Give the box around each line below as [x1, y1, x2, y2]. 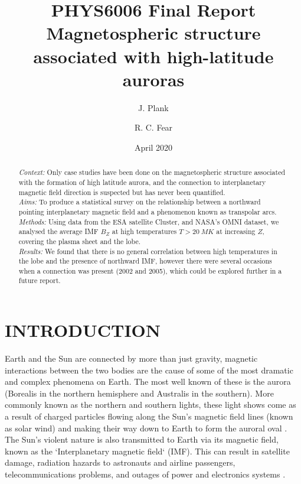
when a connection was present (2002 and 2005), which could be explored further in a [18, 265, 282, 275]
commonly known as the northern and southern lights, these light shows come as [5, 398, 296, 411]
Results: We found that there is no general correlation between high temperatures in [18, 246, 277, 256]
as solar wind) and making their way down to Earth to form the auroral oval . [5, 421, 287, 434]
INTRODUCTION [5, 318, 161, 342]
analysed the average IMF [18, 226, 99, 236]
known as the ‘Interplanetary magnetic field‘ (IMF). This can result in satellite [5, 444, 290, 457]
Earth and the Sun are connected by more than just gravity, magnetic [5, 352, 258, 365]
